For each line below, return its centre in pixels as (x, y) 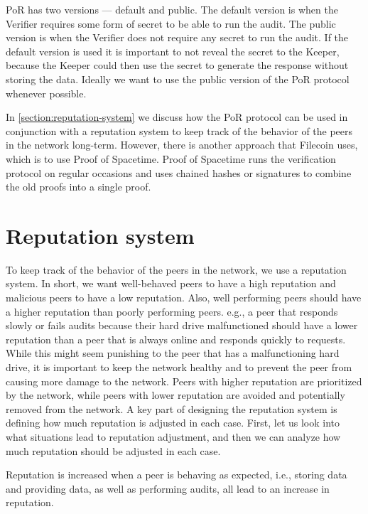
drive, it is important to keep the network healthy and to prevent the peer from (179, 367)
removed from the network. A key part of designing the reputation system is (172, 408)
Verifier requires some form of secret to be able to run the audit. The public (171, 23)
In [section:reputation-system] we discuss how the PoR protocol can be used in (177, 117)
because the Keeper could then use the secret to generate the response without (177, 65)
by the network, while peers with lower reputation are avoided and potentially (175, 395)
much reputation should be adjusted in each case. (113, 450)
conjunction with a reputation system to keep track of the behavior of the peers (179, 130)
